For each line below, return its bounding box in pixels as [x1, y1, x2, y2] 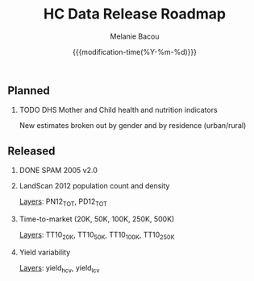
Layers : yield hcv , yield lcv [19, 262, 100, 275]
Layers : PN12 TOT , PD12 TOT [19, 196, 108, 208]
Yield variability [19, 247, 71, 257]
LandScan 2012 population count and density [19, 181, 170, 191]
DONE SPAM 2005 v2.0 [19, 166, 98, 176]
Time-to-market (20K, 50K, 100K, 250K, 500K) [19, 214, 175, 224]
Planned [7, 84, 50, 97]
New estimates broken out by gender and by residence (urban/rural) [19, 121, 247, 130]
